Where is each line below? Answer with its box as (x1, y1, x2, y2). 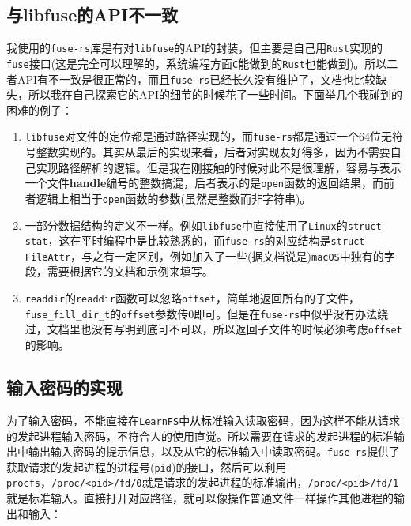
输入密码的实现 (6, 375, 123, 400)
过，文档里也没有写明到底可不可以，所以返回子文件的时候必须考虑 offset (25, 321, 402, 337)
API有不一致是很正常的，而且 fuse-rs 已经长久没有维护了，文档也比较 (17, 70, 376, 87)
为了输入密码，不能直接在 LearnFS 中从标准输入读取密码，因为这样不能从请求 (6, 411, 401, 428)
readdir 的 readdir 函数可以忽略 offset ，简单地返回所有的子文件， (25, 290, 360, 306)
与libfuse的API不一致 (6, 2, 179, 27)
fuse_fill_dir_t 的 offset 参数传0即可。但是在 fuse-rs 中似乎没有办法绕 (25, 305, 389, 321)
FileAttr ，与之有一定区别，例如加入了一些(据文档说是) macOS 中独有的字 (25, 247, 395, 264)
